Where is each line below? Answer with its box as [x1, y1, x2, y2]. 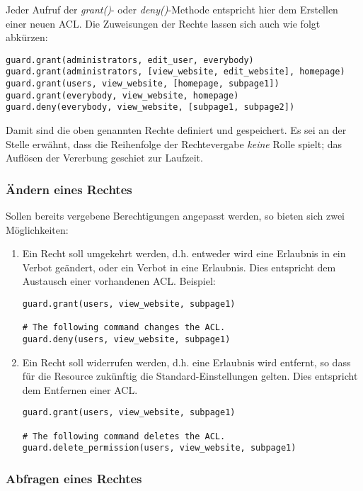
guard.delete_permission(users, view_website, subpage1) [22, 443, 296, 453]
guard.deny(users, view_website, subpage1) [22, 334, 231, 344]
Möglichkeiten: [6, 222, 69, 237]
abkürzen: [6, 30, 48, 45]
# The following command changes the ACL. [22, 322, 226, 333]
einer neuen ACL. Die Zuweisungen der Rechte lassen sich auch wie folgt [6, 16, 321, 30]
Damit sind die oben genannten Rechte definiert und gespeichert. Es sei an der [6, 123, 347, 137]
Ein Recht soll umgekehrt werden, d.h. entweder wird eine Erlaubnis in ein [22, 246, 346, 261]
